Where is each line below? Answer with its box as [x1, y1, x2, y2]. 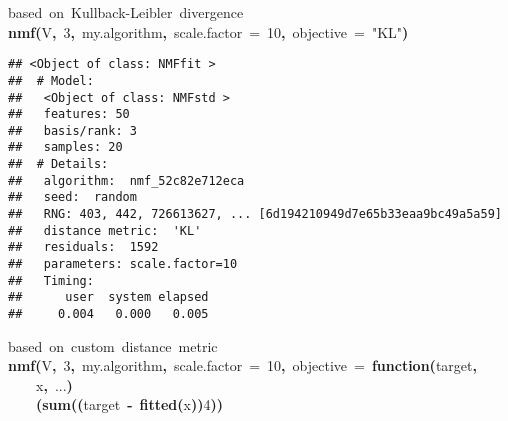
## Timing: [8, 273, 94, 288]
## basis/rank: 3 [8, 123, 137, 138]
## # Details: [8, 157, 109, 172]
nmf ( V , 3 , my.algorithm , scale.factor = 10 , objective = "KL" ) [8, 21, 409, 42]
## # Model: [8, 73, 94, 88]
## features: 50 [8, 107, 130, 122]
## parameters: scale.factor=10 [8, 257, 238, 272]
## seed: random [8, 190, 137, 205]
